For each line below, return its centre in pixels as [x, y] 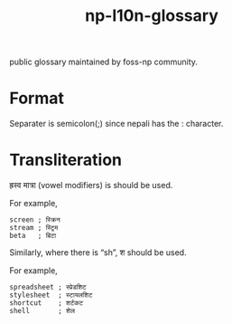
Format [37, 98]
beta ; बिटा [33, 236]
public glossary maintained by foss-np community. [104, 62]
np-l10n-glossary [152, 16]
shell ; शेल [42, 311]
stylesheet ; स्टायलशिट [51, 295]
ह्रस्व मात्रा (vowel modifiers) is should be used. [91, 186]
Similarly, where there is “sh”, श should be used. [98, 253]
